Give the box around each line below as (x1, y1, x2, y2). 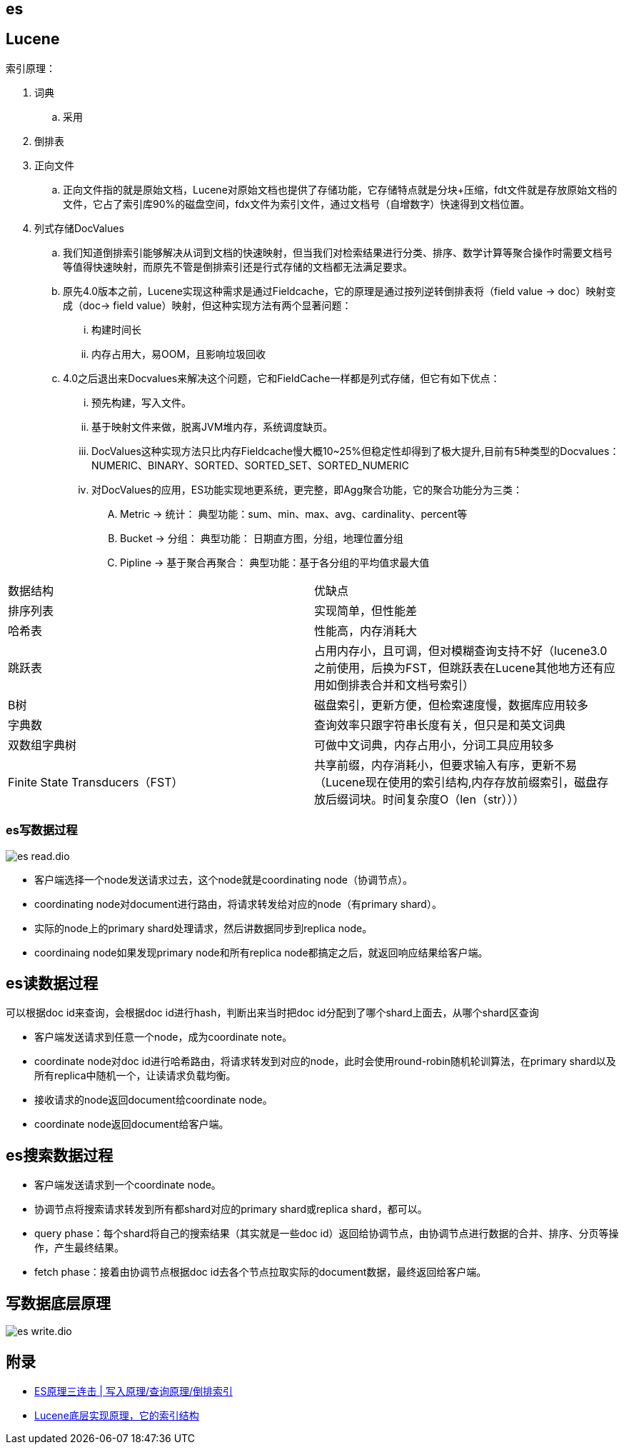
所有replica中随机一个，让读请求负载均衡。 (34, 1069, 236, 1082)
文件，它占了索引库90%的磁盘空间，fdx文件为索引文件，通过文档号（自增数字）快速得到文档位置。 (63, 197, 530, 210)
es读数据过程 (6, 974, 99, 993)
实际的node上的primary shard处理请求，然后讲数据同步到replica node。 (34, 921, 373, 934)
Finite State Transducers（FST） (8, 774, 183, 789)
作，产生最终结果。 (34, 1241, 124, 1254)
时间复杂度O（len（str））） (383, 791, 525, 806)
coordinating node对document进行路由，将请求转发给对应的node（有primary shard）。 (34, 897, 442, 910)
